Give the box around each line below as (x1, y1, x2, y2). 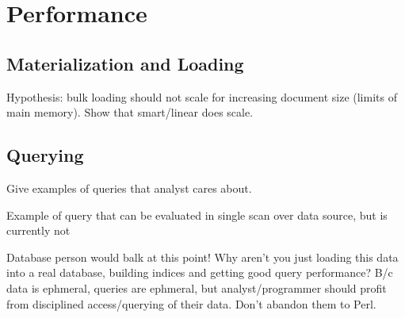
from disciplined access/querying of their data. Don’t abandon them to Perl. (6, 295, 376, 312)
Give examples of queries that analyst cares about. (6, 179, 252, 196)
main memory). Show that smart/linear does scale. (6, 104, 254, 121)
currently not (6, 222, 71, 239)
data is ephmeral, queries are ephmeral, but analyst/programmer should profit (6, 279, 387, 296)
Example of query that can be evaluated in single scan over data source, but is (6, 206, 388, 223)
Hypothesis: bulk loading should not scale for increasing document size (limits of (6, 88, 397, 105)
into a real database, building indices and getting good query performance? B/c (6, 264, 393, 281)
